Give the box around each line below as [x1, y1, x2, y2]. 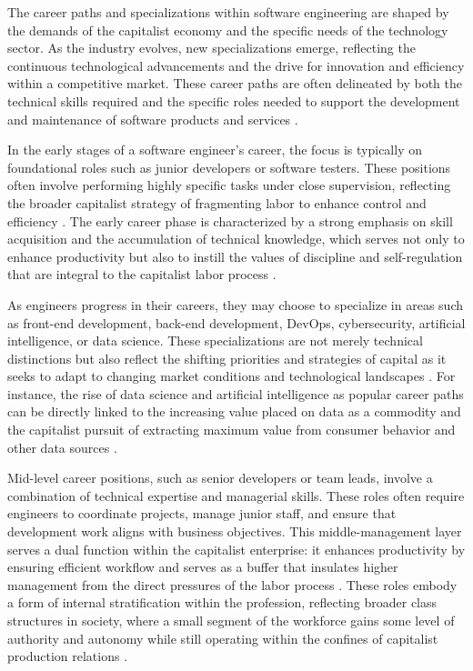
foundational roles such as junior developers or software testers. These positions [7, 157, 451, 176]
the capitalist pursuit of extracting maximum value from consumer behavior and [7, 420, 456, 439]
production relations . [7, 646, 128, 666]
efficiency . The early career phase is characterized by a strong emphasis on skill [7, 211, 453, 230]
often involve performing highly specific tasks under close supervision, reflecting [7, 175, 451, 195]
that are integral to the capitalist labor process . [7, 265, 277, 284]
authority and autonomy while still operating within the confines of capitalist [7, 628, 438, 647]
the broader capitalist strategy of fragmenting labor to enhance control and [7, 193, 427, 212]
